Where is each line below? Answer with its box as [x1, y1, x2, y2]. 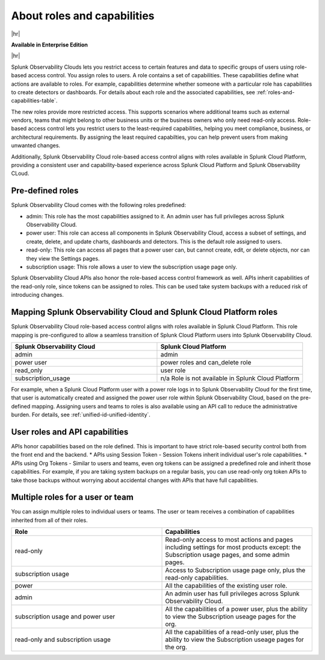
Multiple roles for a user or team [11, 492, 134, 503]
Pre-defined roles [11, 186, 79, 196]
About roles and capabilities [11, 9, 155, 22]
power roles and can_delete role [160, 358, 252, 366]
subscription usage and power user [14, 612, 116, 621]
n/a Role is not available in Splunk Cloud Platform [160, 374, 300, 382]
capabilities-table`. [11, 97, 58, 104]
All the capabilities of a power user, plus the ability [165, 605, 308, 614]
